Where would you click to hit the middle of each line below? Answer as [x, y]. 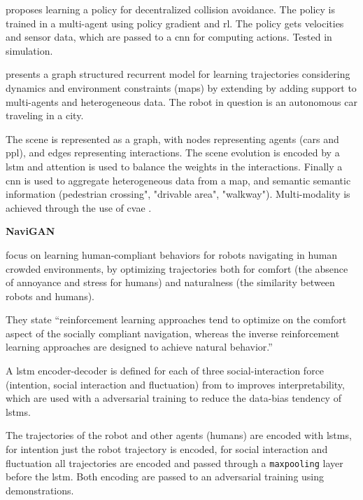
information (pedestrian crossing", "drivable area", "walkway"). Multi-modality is [178, 194]
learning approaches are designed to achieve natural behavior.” [139, 347]
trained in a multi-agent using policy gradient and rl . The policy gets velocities [175, 23]
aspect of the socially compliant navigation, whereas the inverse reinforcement [173, 333]
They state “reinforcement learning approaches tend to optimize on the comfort [176, 319]
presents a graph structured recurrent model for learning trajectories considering [178, 74]
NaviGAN [30, 231]
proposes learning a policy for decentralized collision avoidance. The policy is [171, 9]
